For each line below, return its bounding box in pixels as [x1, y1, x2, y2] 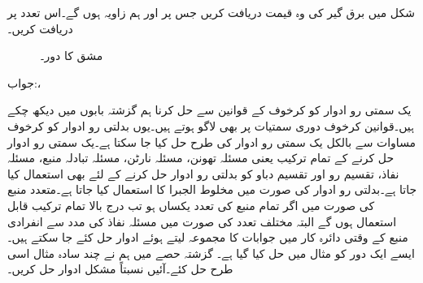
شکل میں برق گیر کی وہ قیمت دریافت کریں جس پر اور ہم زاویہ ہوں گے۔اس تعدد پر [7, 4, 415, 20]
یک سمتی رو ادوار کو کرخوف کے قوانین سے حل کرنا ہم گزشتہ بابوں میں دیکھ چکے [7, 101, 412, 118]
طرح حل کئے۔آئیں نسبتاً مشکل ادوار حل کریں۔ [7, 260, 233, 277]
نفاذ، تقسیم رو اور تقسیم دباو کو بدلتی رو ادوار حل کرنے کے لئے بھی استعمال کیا [7, 165, 399, 182]
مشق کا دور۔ [40, 47, 103, 64]
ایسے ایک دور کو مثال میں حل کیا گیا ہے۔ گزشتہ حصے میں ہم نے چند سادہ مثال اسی [7, 244, 415, 261]
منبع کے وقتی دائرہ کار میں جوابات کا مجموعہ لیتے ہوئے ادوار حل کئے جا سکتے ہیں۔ [7, 229, 408, 246]
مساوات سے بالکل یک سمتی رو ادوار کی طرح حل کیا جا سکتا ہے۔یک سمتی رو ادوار [7, 133, 416, 150]
